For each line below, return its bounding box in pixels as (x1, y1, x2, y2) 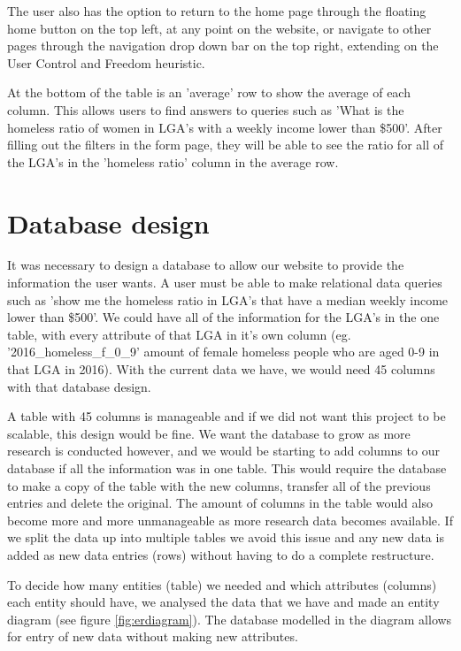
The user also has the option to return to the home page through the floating (7, 2, 426, 19)
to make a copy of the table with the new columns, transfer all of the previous (7, 476, 431, 494)
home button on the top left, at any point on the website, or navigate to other (7, 19, 432, 37)
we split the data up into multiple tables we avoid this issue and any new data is (7, 528, 444, 547)
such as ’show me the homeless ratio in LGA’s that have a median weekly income (7, 290, 449, 309)
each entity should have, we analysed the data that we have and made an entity (7, 593, 440, 611)
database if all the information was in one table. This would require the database (7, 459, 447, 477)
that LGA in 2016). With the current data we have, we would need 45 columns (7, 360, 435, 379)
